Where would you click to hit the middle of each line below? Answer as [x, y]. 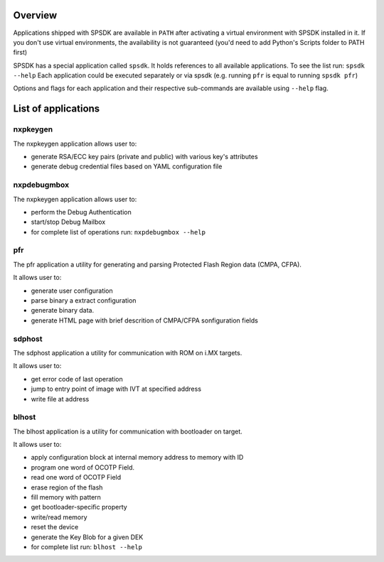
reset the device [55, 527]
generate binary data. [63, 310]
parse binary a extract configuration [84, 301]
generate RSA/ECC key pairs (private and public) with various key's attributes [145, 157]
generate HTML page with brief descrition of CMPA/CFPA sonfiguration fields [145, 320]
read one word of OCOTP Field [76, 477]
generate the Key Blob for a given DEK [87, 537]
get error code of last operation [77, 379]
